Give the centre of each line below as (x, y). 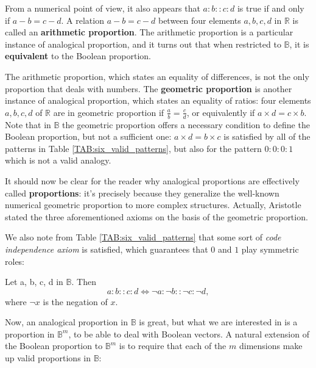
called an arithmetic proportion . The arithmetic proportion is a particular (149, 32)
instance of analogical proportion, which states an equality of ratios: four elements (158, 100)
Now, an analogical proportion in (66, 322)
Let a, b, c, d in (34, 282)
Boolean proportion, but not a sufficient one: (88, 136)
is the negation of (75, 301)
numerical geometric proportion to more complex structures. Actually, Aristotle (153, 205)
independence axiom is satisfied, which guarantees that (107, 249)
